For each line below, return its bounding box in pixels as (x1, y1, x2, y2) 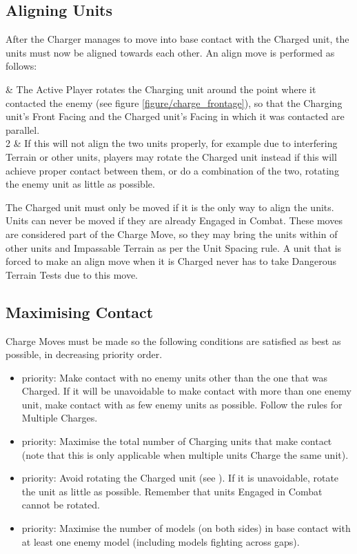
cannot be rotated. (21, 497, 101, 512)
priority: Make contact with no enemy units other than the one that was (21, 370, 328, 384)
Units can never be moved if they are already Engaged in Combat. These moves (6, 213, 343, 228)
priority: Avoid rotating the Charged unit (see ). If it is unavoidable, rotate (21, 471, 339, 485)
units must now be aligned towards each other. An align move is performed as (6, 45, 335, 59)
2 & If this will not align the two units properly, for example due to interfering (6, 136, 338, 150)
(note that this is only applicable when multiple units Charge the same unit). (21, 447, 349, 462)
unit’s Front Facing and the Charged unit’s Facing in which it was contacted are (6, 109, 345, 123)
